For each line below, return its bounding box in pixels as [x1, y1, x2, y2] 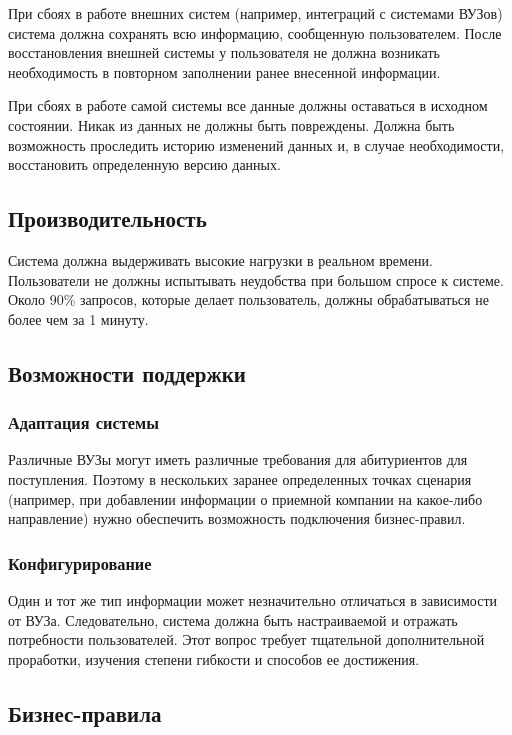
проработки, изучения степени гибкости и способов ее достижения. [8, 648, 420, 669]
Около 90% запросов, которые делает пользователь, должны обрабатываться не [8, 289, 489, 310]
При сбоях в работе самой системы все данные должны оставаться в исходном [8, 95, 488, 116]
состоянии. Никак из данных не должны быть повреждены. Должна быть [8, 114, 455, 135]
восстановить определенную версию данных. [8, 154, 281, 175]
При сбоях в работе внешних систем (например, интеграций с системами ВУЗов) [8, 3, 503, 23]
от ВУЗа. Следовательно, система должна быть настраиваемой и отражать [8, 609, 458, 630]
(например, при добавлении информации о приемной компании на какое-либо [8, 488, 483, 509]
